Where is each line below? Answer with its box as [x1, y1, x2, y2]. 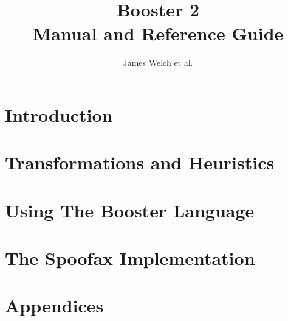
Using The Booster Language [5, 197, 255, 222]
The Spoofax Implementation [5, 245, 255, 270]
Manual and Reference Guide [32, 21, 284, 46]
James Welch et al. [123, 56, 193, 69]
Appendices [5, 293, 104, 318]
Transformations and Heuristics [5, 150, 275, 175]
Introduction [5, 102, 113, 127]
